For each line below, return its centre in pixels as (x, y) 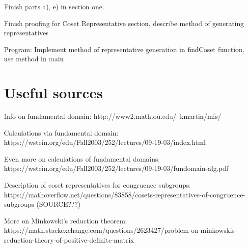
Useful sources (54, 93)
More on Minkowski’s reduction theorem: (66, 220)
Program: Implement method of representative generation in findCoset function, (124, 49)
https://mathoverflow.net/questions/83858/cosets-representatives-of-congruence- (125, 194)
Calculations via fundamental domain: (61, 132)
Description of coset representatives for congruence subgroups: (97, 185)
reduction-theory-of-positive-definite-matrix (69, 240)
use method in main (34, 59)
